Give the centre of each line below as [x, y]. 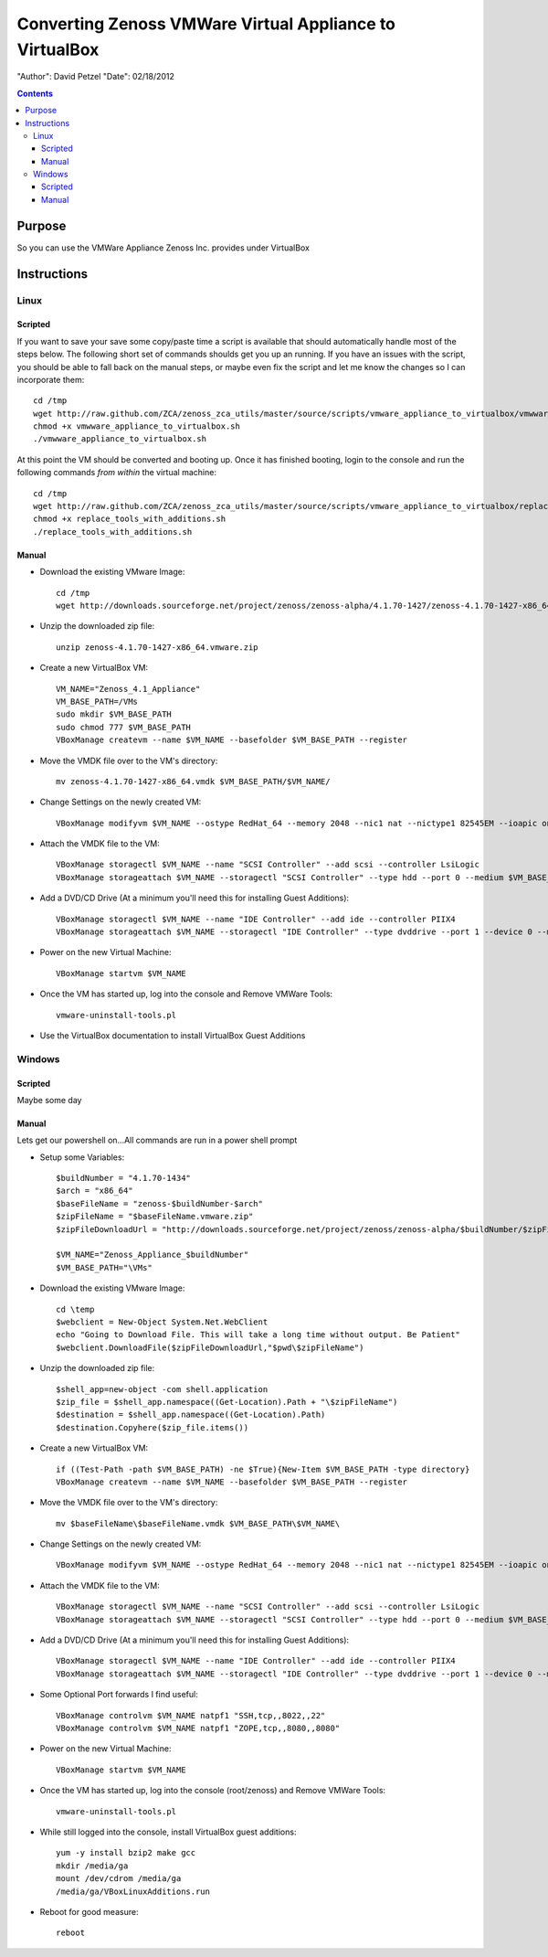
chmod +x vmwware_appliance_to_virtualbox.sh [137, 426]
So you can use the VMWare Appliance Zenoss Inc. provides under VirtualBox [163, 248]
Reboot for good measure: [89, 1911]
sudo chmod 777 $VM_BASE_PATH [124, 727]
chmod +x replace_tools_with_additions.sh [130, 519]
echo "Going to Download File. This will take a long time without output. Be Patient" [258, 1335]
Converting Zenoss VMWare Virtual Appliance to [206, 24]
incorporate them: [51, 379]
